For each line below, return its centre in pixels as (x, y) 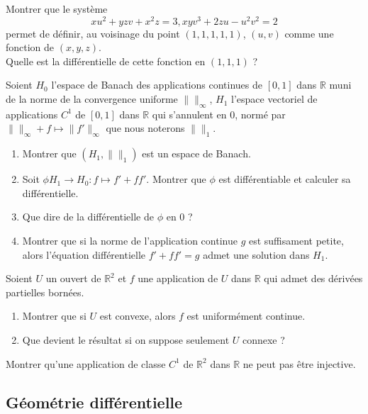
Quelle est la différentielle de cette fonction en (106, 61)
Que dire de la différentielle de (88, 217)
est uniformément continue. (246, 316)
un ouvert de (73, 278)
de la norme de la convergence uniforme (92, 99)
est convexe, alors (138, 316)
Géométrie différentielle (94, 402)
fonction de (30, 47)
